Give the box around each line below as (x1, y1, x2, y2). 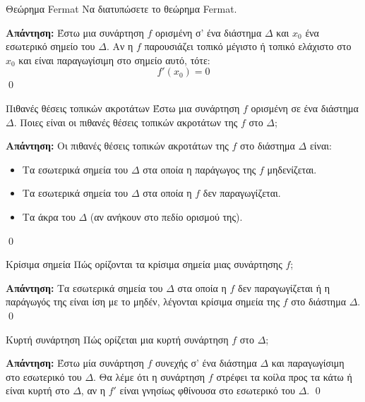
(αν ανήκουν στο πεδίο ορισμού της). (90, 209, 243, 224)
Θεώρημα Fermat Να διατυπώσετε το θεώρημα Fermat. (6, 1, 237, 16)
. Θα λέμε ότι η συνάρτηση (93, 369, 205, 384)
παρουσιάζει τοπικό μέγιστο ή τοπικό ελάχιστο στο (144, 39, 352, 54)
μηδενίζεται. (267, 162, 317, 176)
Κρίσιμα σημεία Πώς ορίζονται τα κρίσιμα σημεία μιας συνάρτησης (6, 257, 282, 272)
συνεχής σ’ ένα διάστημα (155, 355, 257, 370)
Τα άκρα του (22, 209, 76, 224)
